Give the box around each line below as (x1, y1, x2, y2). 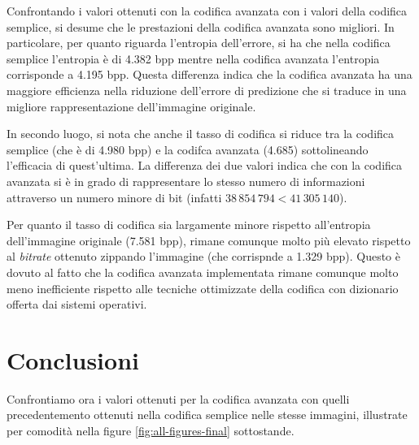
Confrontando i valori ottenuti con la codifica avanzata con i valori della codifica (7, 2, 408, 19)
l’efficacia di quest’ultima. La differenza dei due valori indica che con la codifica (7, 157, 403, 174)
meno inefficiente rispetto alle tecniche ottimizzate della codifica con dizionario (7, 279, 399, 296)
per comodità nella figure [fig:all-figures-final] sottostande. (7, 422, 295, 439)
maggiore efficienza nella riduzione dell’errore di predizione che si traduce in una (7, 81, 407, 98)
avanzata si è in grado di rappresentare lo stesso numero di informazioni (7, 172, 365, 189)
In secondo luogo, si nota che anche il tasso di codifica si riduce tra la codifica (7, 125, 395, 142)
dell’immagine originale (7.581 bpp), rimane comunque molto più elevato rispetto (7, 231, 411, 248)
